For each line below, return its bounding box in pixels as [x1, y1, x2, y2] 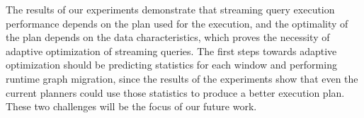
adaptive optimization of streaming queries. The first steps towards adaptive [6, 43, 337, 58]
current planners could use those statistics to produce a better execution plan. [6, 85, 345, 100]
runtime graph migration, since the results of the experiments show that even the [6, 71, 358, 85]
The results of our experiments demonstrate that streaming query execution [6, 2, 335, 16]
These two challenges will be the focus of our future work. [6, 99, 257, 114]
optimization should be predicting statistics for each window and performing [6, 57, 337, 72]
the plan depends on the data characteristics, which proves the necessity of [6, 30, 330, 45]
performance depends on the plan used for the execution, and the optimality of [6, 16, 348, 30]
